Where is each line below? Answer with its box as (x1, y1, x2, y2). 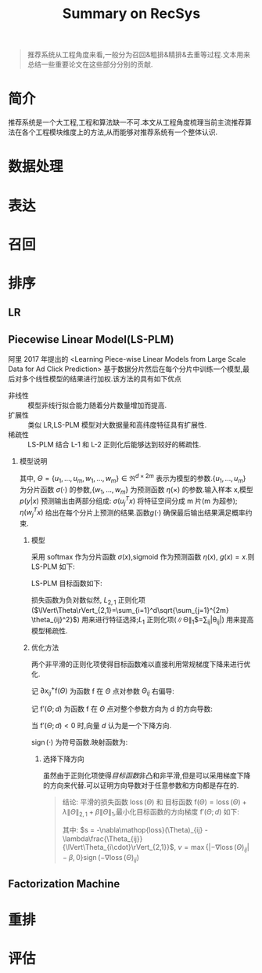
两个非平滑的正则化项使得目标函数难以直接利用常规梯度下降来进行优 (31, 659, 251, 669)
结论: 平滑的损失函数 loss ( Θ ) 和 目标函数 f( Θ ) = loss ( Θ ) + (62, 797, 248, 807)
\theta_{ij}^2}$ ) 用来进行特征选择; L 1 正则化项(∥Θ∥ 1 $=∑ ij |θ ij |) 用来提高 (31, 615, 254, 626)
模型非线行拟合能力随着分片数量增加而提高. (27, 401, 167, 410)
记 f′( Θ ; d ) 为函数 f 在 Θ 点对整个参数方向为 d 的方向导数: (31, 704, 213, 714)
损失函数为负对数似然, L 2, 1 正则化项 (31, 596, 146, 607)
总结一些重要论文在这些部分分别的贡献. (27, 60, 153, 69)
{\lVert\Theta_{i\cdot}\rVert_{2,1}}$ (62, 843, 174, 852)
